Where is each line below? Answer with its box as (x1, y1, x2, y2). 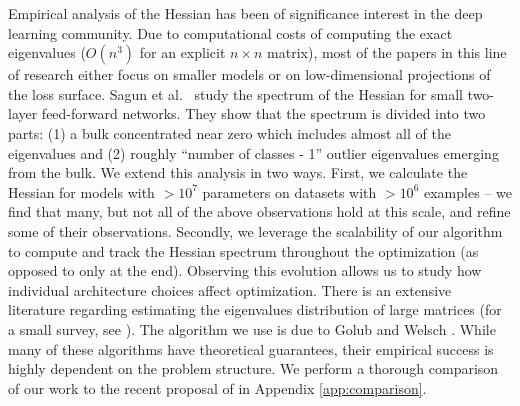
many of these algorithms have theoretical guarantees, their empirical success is (8, 338, 494, 359)
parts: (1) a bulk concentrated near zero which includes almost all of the (8, 122, 451, 143)
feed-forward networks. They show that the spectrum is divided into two (41, 103, 486, 124)
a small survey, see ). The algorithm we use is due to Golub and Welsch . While (8, 318, 496, 339)
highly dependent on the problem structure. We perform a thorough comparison (8, 358, 499, 379)
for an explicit (139, 42, 226, 63)
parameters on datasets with (202, 181, 377, 202)
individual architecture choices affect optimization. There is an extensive (8, 279, 452, 300)
